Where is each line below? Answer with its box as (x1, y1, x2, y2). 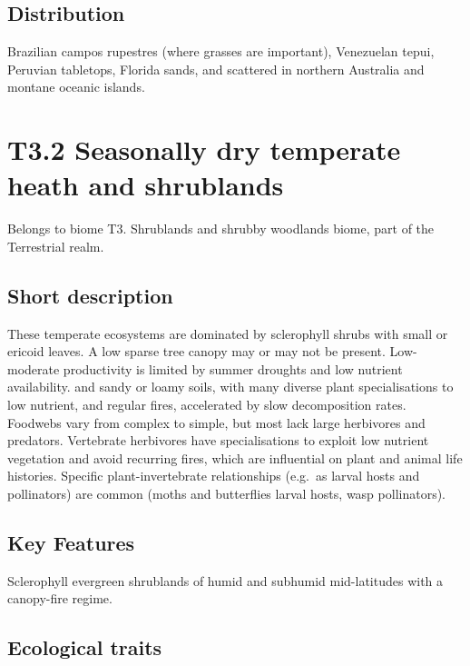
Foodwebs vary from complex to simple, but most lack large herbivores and (7, 413, 426, 432)
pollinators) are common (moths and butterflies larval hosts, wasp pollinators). (7, 484, 446, 503)
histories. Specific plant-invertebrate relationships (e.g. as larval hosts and (7, 466, 420, 485)
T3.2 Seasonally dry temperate (7, 131, 401, 168)
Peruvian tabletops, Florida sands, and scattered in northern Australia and (7, 59, 425, 78)
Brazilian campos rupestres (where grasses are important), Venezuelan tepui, (7, 42, 435, 61)
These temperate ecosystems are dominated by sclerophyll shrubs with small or (7, 323, 448, 343)
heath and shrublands (7, 166, 284, 204)
